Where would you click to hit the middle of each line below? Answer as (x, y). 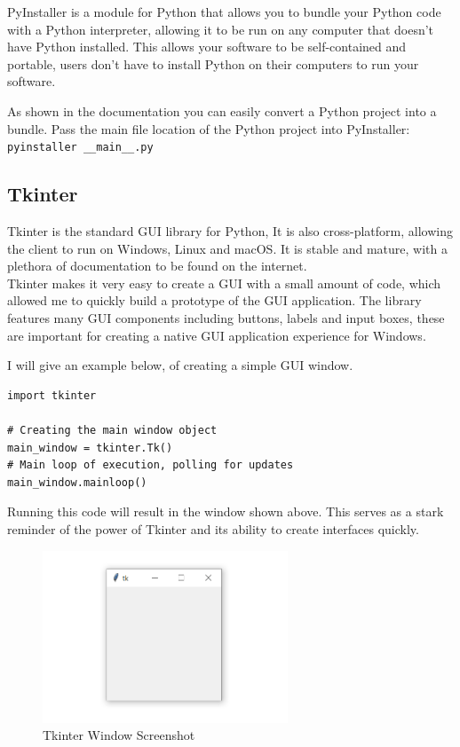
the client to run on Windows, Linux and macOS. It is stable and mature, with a (227, 248)
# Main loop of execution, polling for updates (151, 465)
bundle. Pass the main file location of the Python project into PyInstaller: (209, 128)
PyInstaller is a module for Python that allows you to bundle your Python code (224, 12)
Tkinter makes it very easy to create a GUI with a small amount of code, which (224, 283)
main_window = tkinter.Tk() (90, 448)
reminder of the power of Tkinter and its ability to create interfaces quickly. (213, 528)
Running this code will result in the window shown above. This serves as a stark (226, 511)
